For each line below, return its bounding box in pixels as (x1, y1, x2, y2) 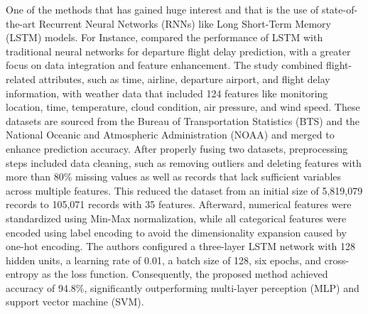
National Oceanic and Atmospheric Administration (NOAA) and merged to (6, 127, 335, 142)
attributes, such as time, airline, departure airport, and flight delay (38, 71, 330, 86)
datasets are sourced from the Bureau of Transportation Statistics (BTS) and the (6, 113, 360, 128)
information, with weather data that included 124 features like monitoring (6, 85, 328, 100)
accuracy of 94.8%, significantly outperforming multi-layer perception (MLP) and (6, 280, 359, 295)
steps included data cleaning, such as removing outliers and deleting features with (6, 155, 362, 170)
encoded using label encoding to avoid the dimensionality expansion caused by (6, 224, 347, 239)
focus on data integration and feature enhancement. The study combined (6, 58, 323, 72)
